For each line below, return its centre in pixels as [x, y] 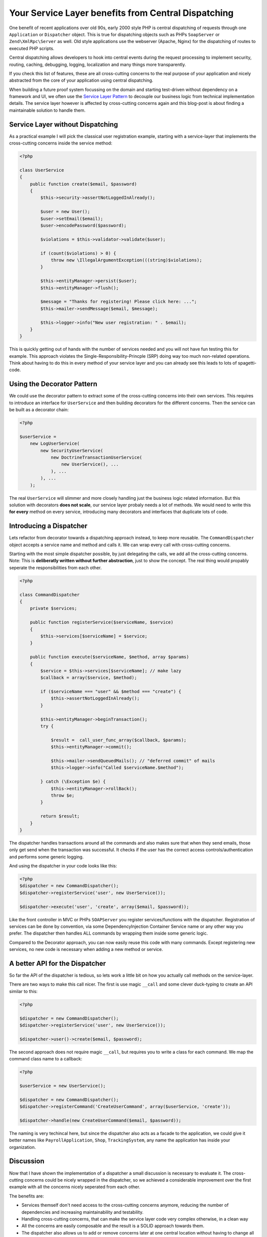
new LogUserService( [55, 444]
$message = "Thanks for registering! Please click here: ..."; [119, 302]
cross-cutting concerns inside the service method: [61, 143]
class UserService [42, 170]
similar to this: [23, 991]
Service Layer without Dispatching [64, 124]
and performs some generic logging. [46, 856]
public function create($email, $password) [83, 184]
